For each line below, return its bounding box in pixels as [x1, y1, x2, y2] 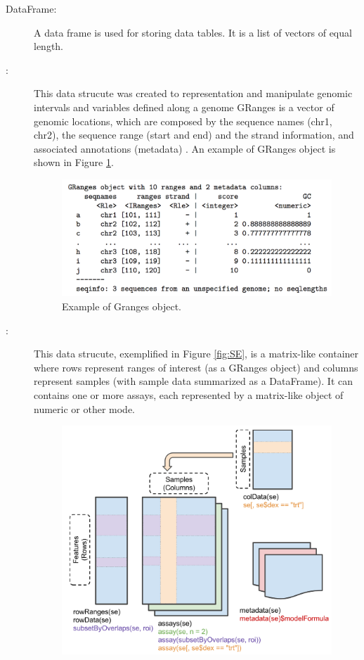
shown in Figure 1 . [34, 155, 114, 170]
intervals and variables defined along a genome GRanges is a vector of [34, 99, 334, 114]
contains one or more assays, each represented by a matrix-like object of [34, 388, 344, 402]
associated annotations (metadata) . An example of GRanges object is [34, 141, 336, 156]
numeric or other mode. [34, 401, 136, 416]
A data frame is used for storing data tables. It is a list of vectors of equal [34, 25, 352, 39]
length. [34, 39, 64, 53]
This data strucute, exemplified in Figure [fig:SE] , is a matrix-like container [34, 346, 359, 361]
